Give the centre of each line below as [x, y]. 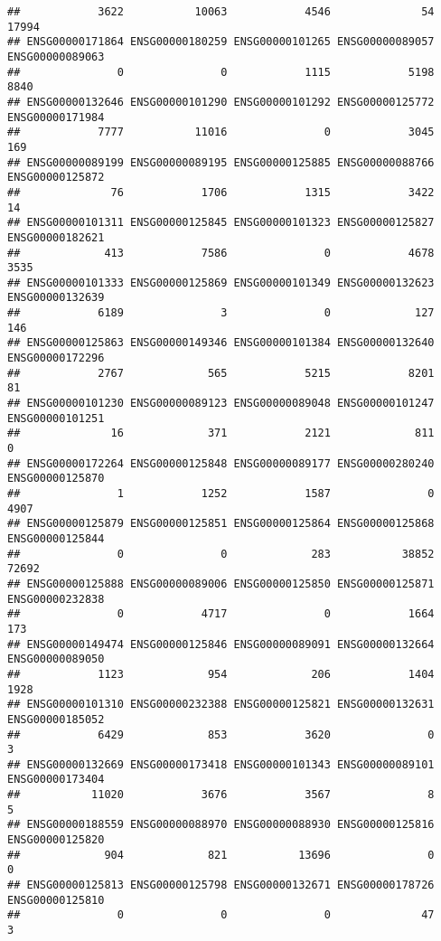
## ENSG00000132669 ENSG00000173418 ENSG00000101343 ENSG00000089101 [221, 764]
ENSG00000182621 [56, 237]
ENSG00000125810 [56, 900]
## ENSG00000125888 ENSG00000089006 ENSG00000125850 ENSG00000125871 [221, 583]
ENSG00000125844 [56, 538]
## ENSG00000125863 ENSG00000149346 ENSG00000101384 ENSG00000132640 [221, 343]
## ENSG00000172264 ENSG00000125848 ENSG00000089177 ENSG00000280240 [221, 463]
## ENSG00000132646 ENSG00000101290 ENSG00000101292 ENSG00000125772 [221, 102]
